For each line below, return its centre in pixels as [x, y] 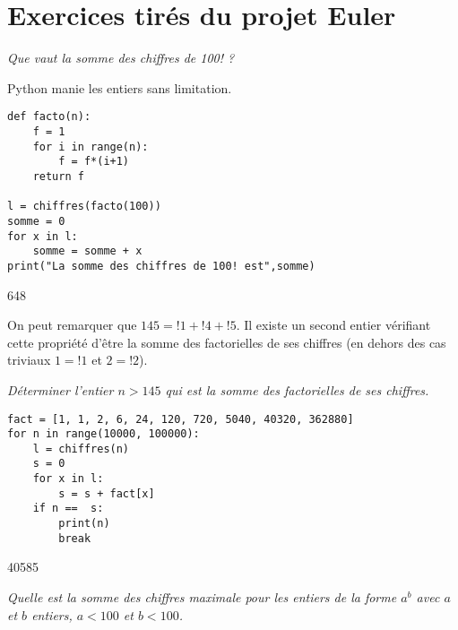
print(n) [84, 524]
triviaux [29, 360]
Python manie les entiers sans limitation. [120, 87]
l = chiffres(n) [81, 449]
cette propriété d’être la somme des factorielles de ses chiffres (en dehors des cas [227, 342]
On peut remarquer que [72, 325]
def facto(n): [49, 117]
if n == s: [68, 509]
